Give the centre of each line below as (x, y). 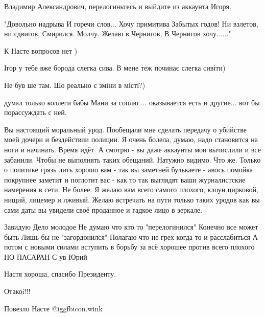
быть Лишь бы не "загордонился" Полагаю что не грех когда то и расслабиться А (131, 236)
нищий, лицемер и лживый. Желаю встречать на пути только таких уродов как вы (132, 199)
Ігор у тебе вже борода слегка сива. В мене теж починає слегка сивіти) (115, 68)
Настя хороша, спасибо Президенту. (60, 274)
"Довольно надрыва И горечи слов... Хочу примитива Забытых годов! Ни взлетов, (131, 23)
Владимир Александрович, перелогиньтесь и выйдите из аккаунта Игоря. (118, 6)
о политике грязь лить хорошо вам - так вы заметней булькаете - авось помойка (129, 169)
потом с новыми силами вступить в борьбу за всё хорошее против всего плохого (129, 247)
